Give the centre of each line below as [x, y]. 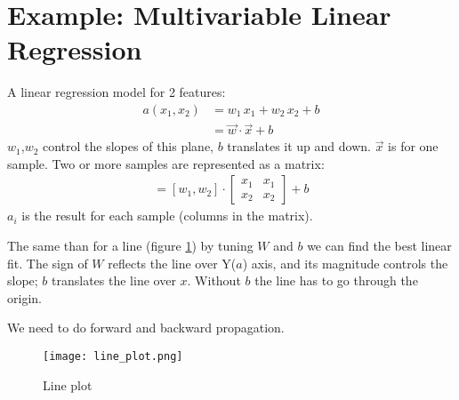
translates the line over [114, 280]
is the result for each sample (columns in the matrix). [167, 216]
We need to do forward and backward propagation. [146, 328]
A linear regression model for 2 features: [117, 92]
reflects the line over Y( [172, 263]
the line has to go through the [336, 280]
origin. [24, 297]
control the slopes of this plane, [129, 146]
